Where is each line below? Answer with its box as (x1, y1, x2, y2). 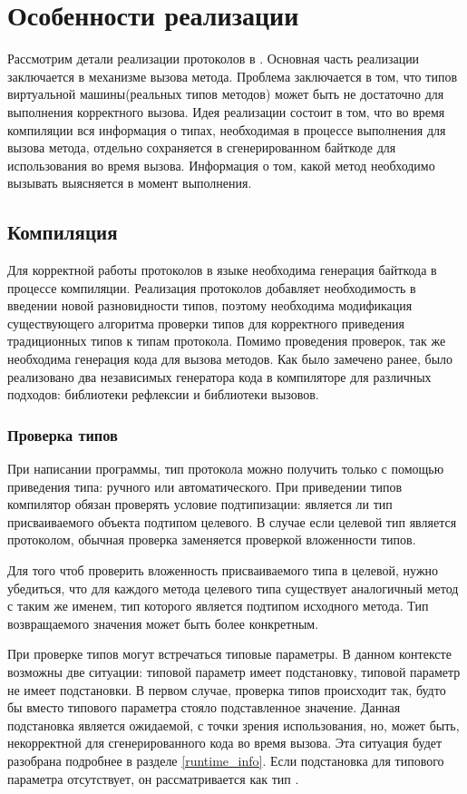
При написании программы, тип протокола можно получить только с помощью (7, 459, 444, 478)
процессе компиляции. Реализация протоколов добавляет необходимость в (7, 278, 416, 297)
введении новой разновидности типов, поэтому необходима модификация (7, 296, 413, 315)
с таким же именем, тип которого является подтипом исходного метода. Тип (7, 596, 429, 615)
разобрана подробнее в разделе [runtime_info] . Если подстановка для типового (7, 750, 444, 769)
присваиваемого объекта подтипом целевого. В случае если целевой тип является (7, 512, 457, 531)
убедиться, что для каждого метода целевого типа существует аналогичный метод (7, 578, 459, 597)
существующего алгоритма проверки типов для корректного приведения (7, 313, 404, 332)
